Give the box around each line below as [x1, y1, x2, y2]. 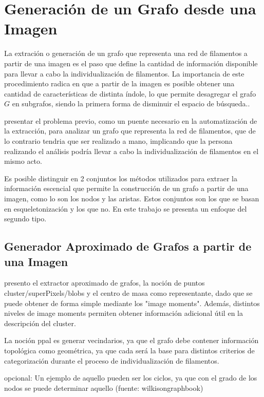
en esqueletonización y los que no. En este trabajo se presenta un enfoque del [4, 203, 247, 214]
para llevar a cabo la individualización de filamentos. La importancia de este [4, 68, 244, 79]
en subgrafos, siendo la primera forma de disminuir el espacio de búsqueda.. [12, 98, 250, 109]
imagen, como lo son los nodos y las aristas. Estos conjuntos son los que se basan [4, 193, 259, 204]
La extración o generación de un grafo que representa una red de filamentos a [4, 48, 248, 59]
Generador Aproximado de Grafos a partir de [4, 238, 252, 254]
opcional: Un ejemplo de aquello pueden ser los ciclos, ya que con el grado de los [4, 372, 257, 383]
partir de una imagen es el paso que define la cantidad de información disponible [4, 58, 258, 68]
